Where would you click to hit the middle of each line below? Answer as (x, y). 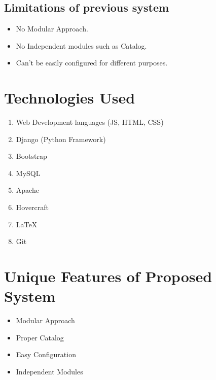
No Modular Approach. (52, 29)
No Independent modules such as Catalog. (81, 45)
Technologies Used (70, 98)
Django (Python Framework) (61, 139)
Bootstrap (31, 156)
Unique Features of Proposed (108, 276)
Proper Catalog (40, 337)
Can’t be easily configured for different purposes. (92, 63)
